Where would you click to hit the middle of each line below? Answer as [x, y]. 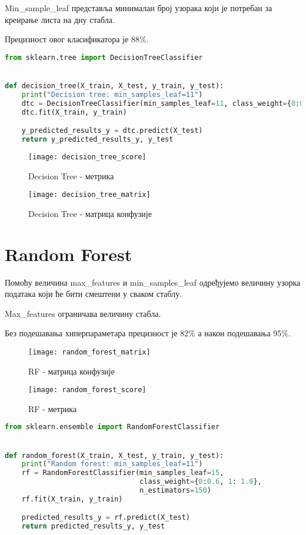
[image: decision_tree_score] [87, 157]
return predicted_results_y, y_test [93, 526]
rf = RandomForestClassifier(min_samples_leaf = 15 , [123, 473]
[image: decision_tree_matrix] [89, 195]
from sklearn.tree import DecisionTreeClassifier [104, 57]
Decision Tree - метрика [71, 175]
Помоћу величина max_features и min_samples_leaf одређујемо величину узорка [153, 282]
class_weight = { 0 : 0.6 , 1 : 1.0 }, [201, 482]
